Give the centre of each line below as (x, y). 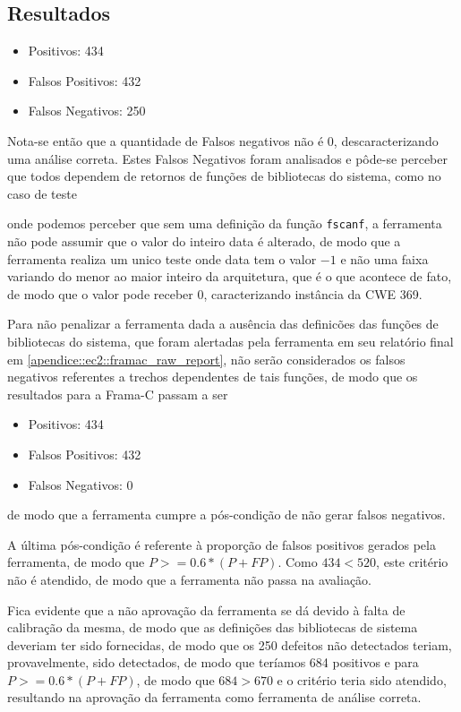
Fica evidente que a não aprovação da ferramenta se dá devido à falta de (206, 609)
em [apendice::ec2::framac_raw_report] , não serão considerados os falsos (206, 359)
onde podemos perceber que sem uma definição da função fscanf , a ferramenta (225, 223)
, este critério (412, 562)
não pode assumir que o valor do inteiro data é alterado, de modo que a (204, 241)
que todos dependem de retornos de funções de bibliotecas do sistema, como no (224, 176)
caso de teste (42, 193)
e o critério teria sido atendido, (362, 679)
